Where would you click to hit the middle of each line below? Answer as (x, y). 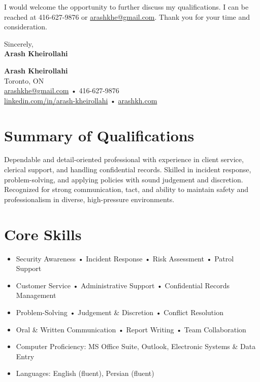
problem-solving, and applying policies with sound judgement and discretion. (124, 179)
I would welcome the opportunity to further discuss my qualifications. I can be (126, 7)
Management (36, 295)
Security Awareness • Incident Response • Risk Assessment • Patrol (125, 258)
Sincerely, (19, 43)
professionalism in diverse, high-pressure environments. (89, 199)
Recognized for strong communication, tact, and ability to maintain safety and (126, 189)
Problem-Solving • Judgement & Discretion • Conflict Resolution (120, 312)
